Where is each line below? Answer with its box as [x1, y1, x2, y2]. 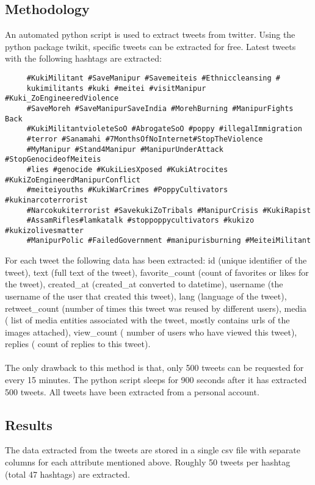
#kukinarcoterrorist [5, 195, 89, 204]
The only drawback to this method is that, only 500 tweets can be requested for [5, 361, 304, 374]
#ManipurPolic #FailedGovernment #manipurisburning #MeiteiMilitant [26, 236, 311, 245]
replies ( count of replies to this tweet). [5, 337, 151, 350]
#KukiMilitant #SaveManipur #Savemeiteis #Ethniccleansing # [26, 73, 281, 82]
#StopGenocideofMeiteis [5, 155, 101, 164]
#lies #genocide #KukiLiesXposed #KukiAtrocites [26, 165, 228, 174]
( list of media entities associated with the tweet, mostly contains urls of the [5, 314, 290, 326]
